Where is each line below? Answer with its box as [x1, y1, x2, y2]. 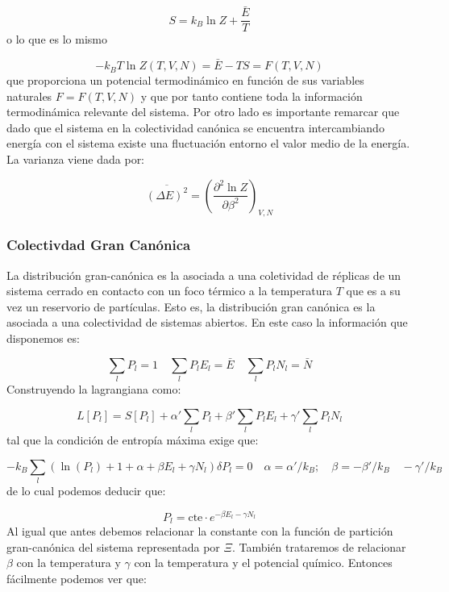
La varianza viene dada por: [6, 151, 145, 168]
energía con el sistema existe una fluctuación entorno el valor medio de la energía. [6, 135, 410, 152]
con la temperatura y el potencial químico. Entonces [134, 554, 393, 571]
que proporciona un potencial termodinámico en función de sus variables [6, 72, 364, 89]
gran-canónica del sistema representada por [6, 538, 220, 555]
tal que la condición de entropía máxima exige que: [6, 431, 259, 448]
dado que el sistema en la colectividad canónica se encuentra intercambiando [6, 119, 385, 135]
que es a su [346, 282, 401, 299]
